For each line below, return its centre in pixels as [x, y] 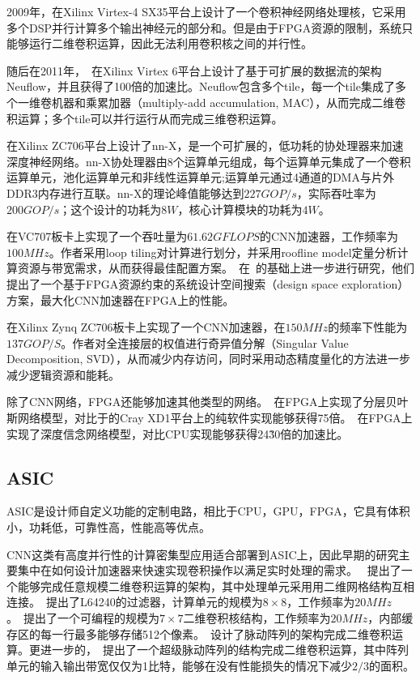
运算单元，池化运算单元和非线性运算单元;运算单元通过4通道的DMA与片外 [200, 177]
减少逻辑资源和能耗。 [63, 374]
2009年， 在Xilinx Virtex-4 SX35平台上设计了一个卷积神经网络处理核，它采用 [206, 11]
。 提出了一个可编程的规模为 [83, 618]
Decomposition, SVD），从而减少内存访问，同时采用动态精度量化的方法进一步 [209, 359]
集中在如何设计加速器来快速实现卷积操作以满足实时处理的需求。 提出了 [209, 570]
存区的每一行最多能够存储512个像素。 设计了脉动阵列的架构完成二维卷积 [199, 633]
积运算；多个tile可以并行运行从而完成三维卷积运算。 [145, 118]
